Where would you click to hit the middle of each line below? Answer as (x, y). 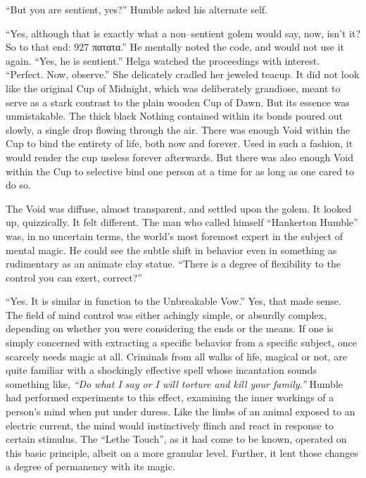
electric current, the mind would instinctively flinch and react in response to (170, 425)
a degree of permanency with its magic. (90, 466)
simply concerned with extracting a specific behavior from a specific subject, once (181, 342)
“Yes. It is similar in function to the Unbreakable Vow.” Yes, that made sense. (173, 301)
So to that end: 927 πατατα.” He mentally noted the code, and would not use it (175, 47)
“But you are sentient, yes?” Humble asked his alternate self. (137, 9)
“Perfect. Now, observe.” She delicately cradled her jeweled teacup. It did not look (183, 74)
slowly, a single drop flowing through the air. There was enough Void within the (178, 129)
